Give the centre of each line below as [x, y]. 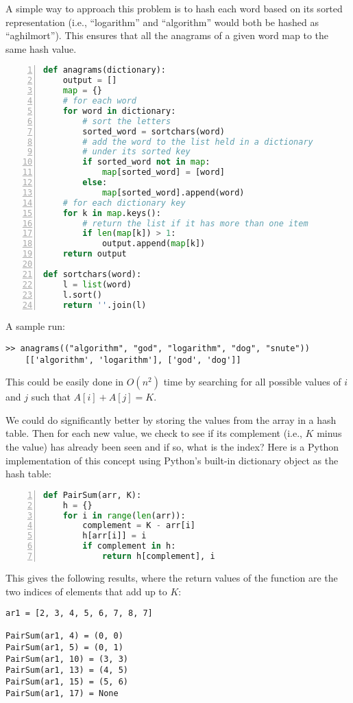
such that [51, 397]
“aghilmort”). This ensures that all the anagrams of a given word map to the [167, 35]
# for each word [100, 101]
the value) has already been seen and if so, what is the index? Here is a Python [172, 447]
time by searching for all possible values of [252, 382]
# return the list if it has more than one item [195, 223]
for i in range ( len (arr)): [124, 515]
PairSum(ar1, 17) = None [62, 693]
